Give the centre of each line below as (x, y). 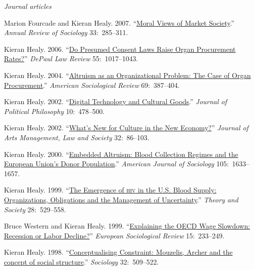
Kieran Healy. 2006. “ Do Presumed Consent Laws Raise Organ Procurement (120, 49)
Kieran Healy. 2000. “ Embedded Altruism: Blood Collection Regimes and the (121, 154)
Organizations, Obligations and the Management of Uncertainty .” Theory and (121, 199)
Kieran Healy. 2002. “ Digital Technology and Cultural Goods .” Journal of (116, 101)
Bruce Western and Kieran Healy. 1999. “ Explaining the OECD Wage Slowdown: (127, 226)
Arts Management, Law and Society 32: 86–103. (77, 137)
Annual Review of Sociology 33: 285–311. (66, 32)
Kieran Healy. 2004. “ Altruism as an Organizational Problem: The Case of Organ (127, 75)
